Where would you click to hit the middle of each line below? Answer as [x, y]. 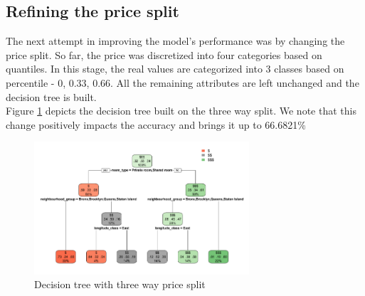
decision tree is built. [51, 96]
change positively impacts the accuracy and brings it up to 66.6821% [156, 124]
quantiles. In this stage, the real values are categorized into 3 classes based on [175, 69]
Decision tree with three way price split [120, 284]
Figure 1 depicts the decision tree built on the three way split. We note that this [181, 111]
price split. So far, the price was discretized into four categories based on [164, 54]
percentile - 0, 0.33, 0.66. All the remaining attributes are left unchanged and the [182, 82]
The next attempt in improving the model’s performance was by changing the [175, 41]
